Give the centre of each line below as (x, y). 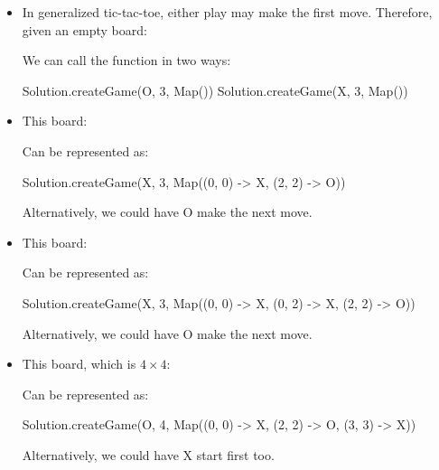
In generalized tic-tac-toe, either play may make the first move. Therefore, (227, 12)
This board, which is (79, 364)
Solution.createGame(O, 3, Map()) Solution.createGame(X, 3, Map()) (215, 90)
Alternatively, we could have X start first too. (148, 454)
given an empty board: (84, 29)
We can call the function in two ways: (126, 60)
